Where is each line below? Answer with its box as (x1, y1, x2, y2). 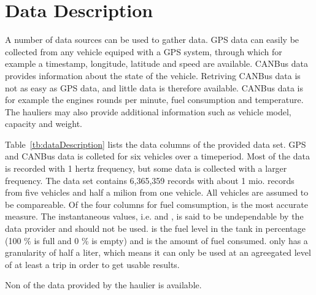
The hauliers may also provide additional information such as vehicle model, (5, 105, 291, 118)
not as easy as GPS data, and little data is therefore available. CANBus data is (5, 81, 303, 94)
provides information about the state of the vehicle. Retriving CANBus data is (5, 69, 301, 82)
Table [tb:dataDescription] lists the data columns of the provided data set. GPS (5, 137, 306, 150)
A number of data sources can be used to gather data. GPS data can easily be (5, 33, 299, 46)
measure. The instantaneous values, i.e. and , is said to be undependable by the (5, 210, 304, 223)
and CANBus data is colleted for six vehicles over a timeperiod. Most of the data (5, 150, 310, 163)
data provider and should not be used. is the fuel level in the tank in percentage (5, 222, 306, 235)
